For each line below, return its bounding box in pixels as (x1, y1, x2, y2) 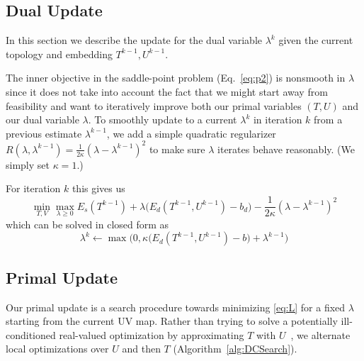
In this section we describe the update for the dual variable (6, 33, 263, 48)
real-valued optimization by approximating (59, 327, 244, 342)
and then (122, 341, 161, 356)
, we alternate (290, 327, 351, 342)
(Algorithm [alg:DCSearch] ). (173, 341, 297, 356)
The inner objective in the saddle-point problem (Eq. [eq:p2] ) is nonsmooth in (6, 70, 346, 85)
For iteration (6, 181, 61, 196)
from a (314, 112, 343, 127)
